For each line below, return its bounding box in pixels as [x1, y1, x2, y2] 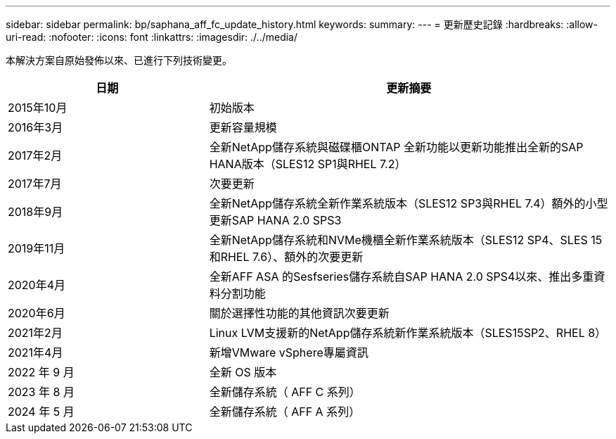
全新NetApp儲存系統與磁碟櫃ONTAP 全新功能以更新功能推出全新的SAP [209, 140, 584, 154]
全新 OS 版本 [209, 365, 277, 379]
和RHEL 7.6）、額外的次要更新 [209, 250, 364, 264]
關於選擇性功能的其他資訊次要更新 [209, 306, 390, 320]
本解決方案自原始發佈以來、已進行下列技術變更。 [6, 54, 232, 66]
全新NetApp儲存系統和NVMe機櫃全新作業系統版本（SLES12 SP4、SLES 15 [209, 233, 603, 247]
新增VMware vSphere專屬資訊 [209, 345, 368, 360]
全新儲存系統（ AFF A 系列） [209, 405, 361, 419]
